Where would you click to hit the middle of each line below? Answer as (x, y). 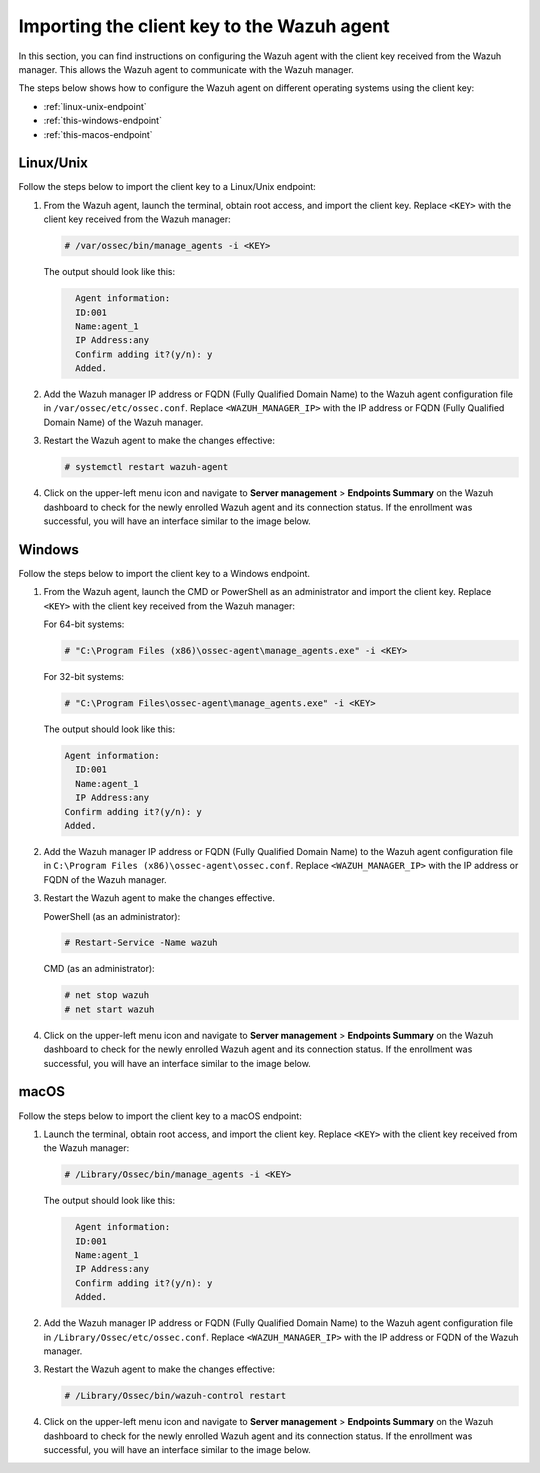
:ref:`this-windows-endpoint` (102, 121)
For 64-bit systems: (84, 624)
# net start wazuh (109, 1009)
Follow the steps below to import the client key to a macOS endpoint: (160, 1116)
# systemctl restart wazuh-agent (146, 467)
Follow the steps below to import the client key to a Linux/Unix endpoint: (167, 187)
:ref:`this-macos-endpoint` (98, 134)
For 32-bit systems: (84, 677)
